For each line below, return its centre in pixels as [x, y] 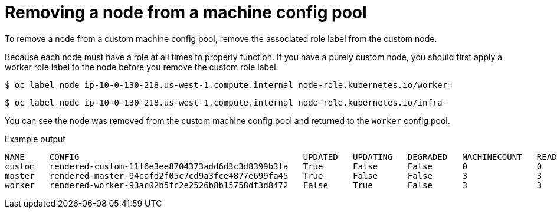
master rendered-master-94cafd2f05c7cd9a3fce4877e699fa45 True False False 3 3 [273, 176]
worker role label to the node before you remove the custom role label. [142, 67]
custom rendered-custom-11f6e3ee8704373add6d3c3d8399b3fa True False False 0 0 [273, 166]
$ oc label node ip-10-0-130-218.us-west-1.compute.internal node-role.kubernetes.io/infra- [226, 102]
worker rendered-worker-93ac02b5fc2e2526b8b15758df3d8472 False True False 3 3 [273, 185]
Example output [35, 139]
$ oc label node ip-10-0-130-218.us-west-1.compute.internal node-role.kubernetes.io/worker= [229, 85]
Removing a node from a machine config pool [186, 12]
